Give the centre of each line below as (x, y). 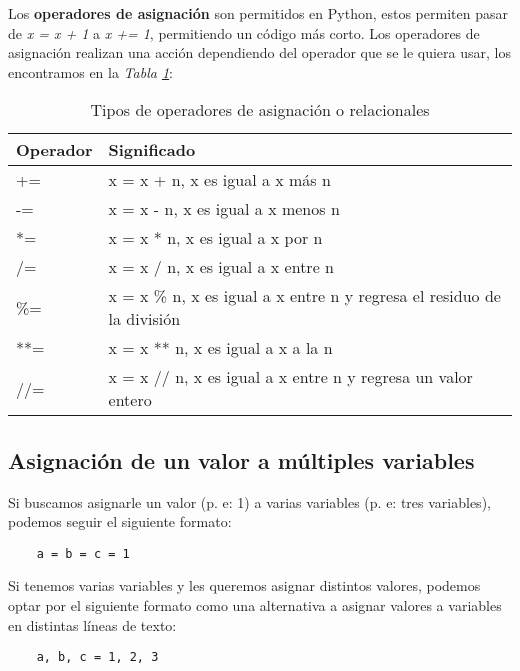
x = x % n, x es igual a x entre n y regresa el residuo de (304, 296)
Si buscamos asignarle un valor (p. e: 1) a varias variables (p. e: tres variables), (249, 501)
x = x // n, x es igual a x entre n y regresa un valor (290, 377)
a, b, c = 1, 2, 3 (97, 657)
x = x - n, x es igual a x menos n (224, 209)
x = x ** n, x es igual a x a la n (220, 348)
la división (144, 319)
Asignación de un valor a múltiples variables (241, 459)
